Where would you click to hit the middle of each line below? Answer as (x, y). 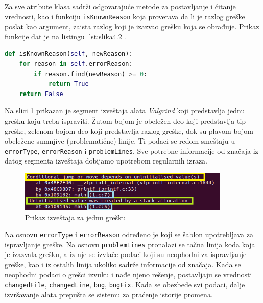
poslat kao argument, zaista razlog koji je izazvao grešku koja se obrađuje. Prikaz (132, 26)
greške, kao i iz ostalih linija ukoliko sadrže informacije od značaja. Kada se (123, 264)
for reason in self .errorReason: (76, 64)
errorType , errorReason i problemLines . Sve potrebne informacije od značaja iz (131, 150)
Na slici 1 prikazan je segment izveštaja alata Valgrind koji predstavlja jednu (125, 111)
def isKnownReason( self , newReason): (69, 54)
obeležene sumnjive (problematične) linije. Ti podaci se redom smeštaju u (120, 141)
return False (41, 94)
